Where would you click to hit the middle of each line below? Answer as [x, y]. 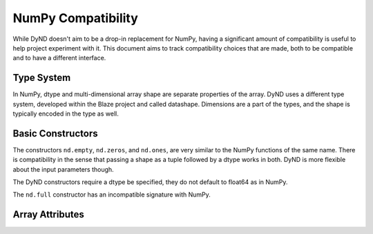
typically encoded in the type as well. [66, 114]
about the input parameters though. [63, 169]
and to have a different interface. [59, 58]
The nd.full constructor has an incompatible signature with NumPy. [112, 195]
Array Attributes [48, 215]
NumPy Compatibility [75, 18]
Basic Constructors [55, 133]
